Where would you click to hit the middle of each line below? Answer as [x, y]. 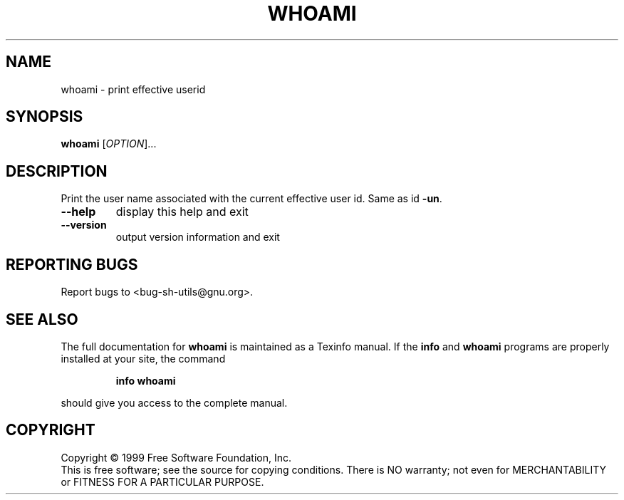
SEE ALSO [42, 319]
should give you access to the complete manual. [174, 402]
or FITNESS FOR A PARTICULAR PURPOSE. [162, 481]
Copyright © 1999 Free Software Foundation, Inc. [176, 457]
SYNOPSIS [45, 117]
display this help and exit [182, 212]
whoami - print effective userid [133, 89]
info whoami [146, 380]
